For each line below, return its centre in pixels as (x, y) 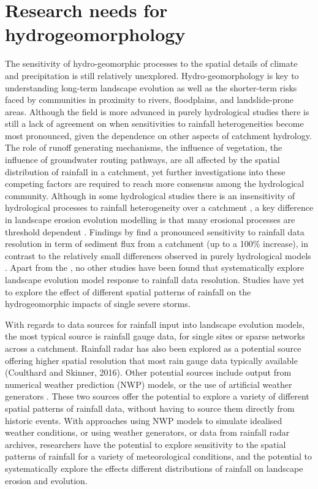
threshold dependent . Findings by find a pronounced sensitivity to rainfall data (155, 231)
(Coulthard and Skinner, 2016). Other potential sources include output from (148, 372)
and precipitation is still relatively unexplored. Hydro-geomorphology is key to (152, 75)
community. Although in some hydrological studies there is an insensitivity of (150, 195)
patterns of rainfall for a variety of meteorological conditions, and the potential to (158, 456)
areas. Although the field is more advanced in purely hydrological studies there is (157, 111)
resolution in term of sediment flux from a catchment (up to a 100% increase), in (157, 244)
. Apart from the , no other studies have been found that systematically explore (155, 267)
